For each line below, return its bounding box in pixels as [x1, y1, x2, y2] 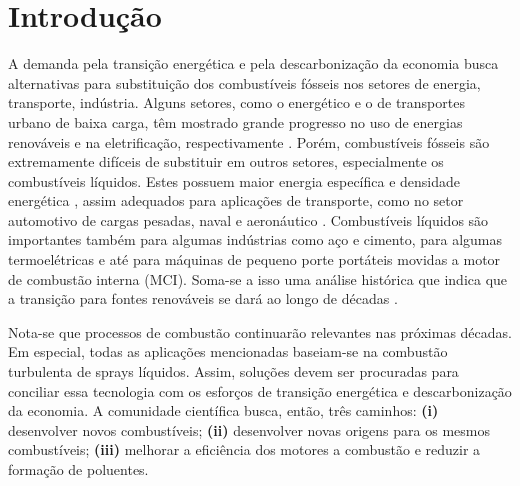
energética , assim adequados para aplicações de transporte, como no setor [8, 190, 464, 211]
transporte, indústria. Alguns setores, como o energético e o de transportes [8, 92, 465, 113]
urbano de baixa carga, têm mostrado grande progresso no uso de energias [8, 111, 463, 132]
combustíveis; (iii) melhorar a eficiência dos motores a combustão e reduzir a [8, 439, 481, 460]
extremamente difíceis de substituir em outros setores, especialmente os [8, 151, 444, 172]
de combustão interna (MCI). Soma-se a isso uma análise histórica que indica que [8, 268, 508, 289]
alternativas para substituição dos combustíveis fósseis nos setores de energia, [8, 72, 481, 93]
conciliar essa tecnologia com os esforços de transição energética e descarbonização [8, 380, 512, 401]
